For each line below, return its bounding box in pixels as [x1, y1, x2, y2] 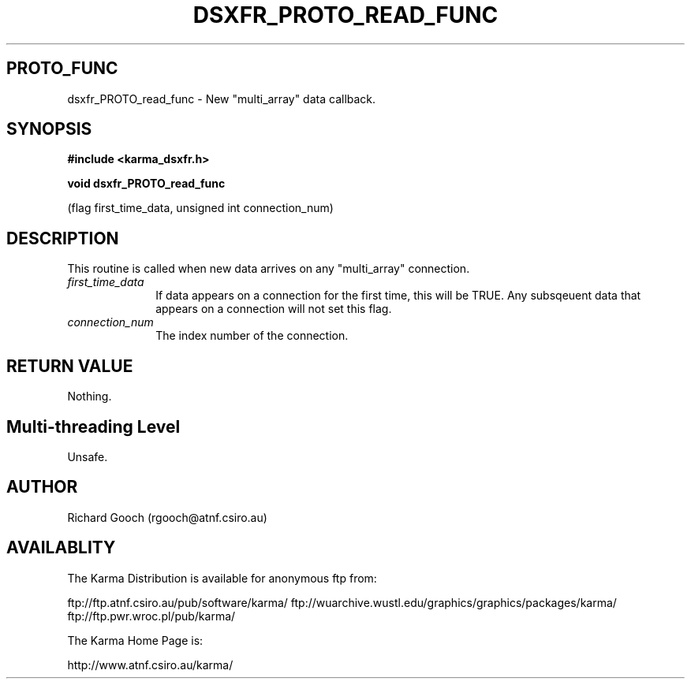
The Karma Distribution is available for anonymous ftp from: [67, 571, 377, 585]
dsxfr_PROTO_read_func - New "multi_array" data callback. [67, 91, 376, 106]
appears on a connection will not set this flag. [155, 302, 392, 316]
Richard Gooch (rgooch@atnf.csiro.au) [67, 510, 267, 524]
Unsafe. [67, 449, 108, 463]
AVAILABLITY [6, 538, 116, 558]
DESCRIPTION [6, 228, 119, 248]
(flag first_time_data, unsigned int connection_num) [67, 201, 334, 215]
